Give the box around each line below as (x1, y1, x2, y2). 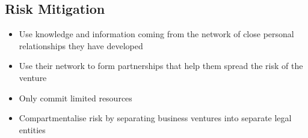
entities (19, 123, 46, 136)
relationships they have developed (19, 39, 143, 52)
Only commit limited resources (19, 91, 132, 104)
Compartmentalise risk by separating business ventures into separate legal (19, 112, 292, 124)
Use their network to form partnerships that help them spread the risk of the (19, 59, 303, 72)
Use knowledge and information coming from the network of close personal (19, 28, 294, 40)
